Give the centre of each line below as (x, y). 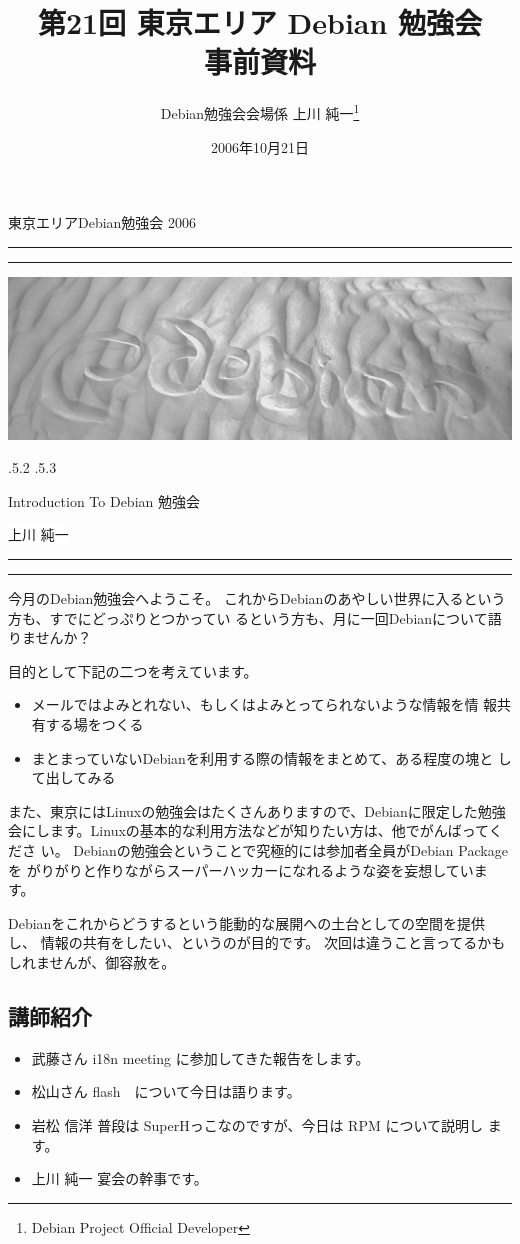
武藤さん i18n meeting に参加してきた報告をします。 (200, 1057)
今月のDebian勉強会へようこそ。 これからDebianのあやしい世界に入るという (257, 598)
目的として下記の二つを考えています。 (133, 670)
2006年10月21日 (260, 146)
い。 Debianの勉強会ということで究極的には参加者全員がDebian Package (274, 849)
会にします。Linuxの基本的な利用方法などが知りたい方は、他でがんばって (248, 830)
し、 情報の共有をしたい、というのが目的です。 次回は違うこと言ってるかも (257, 942)
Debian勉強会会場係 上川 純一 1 (260, 111)
